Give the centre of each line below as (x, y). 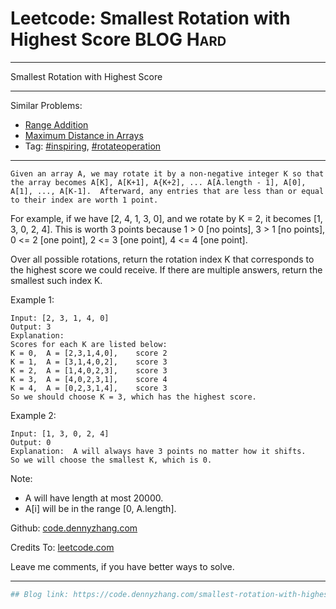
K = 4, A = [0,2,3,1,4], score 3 (89, 388)
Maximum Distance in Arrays (84, 135)
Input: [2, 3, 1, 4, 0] (60, 318)
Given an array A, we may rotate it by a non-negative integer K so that (167, 173)
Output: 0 (31, 442)
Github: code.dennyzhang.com (74, 528)
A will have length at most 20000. (94, 498)
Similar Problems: (46, 105)
